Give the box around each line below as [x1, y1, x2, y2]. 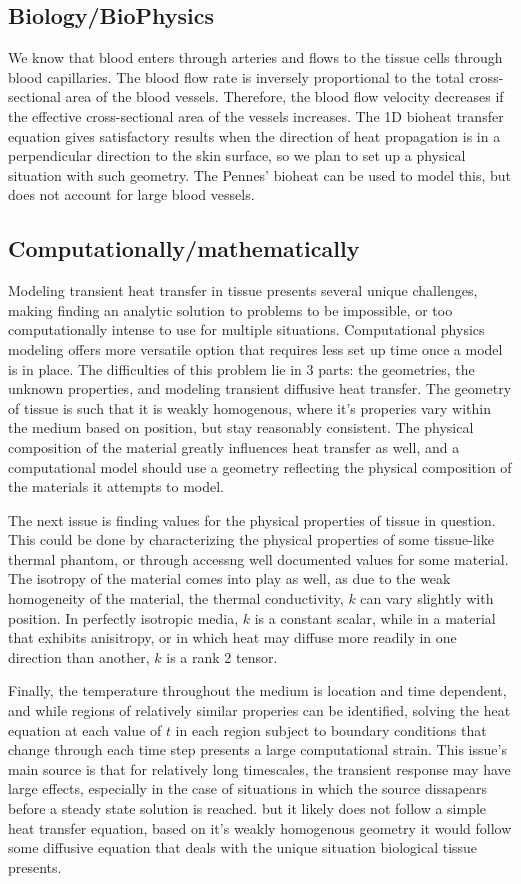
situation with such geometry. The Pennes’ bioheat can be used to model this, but [8, 164, 512, 185]
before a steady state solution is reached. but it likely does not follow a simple [8, 798, 487, 818]
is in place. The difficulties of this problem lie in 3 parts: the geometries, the [8, 358, 475, 379]
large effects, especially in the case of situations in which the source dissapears [8, 778, 488, 799]
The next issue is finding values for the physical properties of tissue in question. [8, 509, 496, 530]
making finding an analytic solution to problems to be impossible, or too [8, 299, 453, 320]
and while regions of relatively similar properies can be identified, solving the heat [8, 700, 511, 721]
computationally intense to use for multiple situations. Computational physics [8, 319, 485, 340]
